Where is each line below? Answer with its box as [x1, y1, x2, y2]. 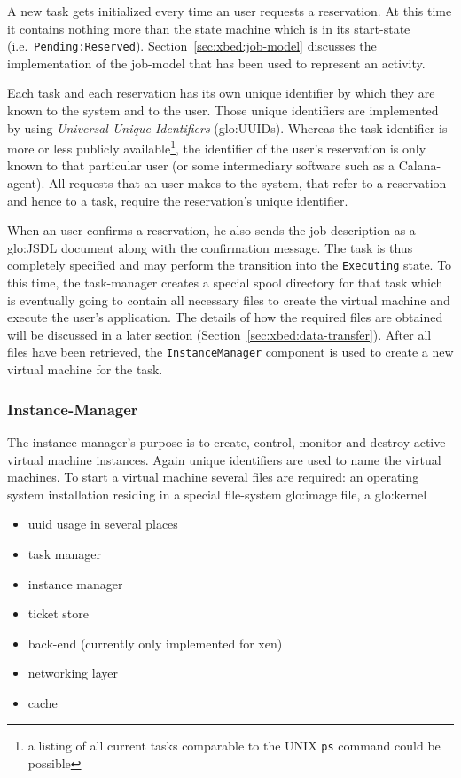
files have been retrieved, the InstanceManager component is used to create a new [7, 342, 454, 361]
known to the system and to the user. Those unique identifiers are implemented [7, 101, 439, 120]
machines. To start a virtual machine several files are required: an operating [7, 468, 419, 486]
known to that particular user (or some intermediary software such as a [7, 156, 395, 175]
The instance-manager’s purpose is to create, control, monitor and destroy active [7, 432, 446, 451]
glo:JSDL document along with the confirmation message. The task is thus [7, 238, 413, 256]
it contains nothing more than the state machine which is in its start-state [7, 19, 410, 37]
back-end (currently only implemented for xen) [27, 633, 283, 652]
